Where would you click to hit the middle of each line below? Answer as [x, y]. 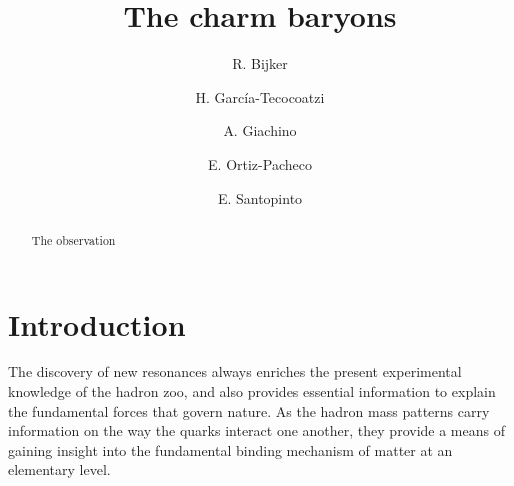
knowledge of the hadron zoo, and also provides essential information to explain [252, 391]
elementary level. [59, 469]
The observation [73, 239]
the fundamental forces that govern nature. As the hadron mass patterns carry [249, 410]
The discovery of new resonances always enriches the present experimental [235, 371]
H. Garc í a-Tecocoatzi [260, 96]
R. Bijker [260, 63]
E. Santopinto [260, 197]
